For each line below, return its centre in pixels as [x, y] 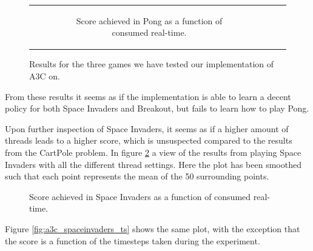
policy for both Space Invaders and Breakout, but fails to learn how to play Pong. [157, 108]
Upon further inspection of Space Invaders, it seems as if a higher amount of [147, 128]
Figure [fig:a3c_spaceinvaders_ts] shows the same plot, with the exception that [153, 228]
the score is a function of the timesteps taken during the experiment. [133, 240]
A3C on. [45, 76]
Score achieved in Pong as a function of [149, 20]
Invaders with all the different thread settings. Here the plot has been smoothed [153, 164]
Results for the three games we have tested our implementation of [152, 64]
